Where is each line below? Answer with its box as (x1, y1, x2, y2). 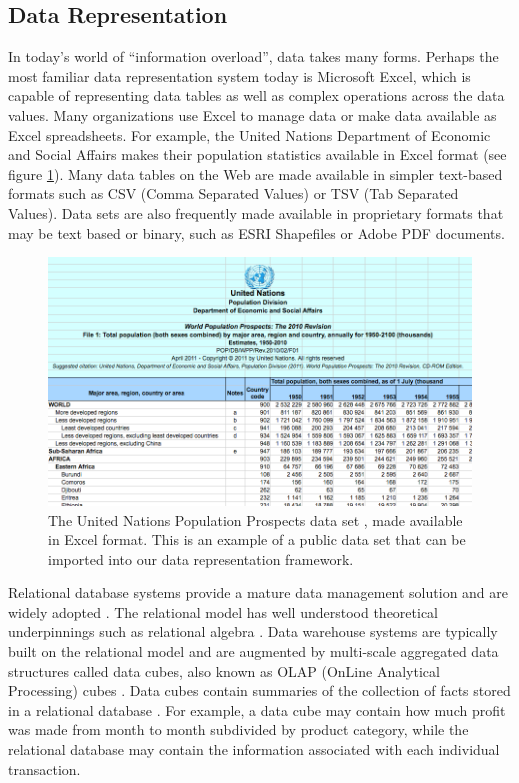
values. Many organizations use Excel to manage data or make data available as (8, 104, 497, 125)
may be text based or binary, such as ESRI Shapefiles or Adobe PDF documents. (8, 222, 505, 243)
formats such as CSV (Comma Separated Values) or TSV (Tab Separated (8, 183, 459, 204)
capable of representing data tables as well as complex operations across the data (8, 85, 505, 106)
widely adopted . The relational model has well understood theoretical (8, 601, 439, 622)
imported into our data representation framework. (48, 548, 354, 569)
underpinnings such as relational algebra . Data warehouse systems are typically (8, 621, 498, 642)
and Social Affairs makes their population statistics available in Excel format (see (8, 144, 507, 165)
